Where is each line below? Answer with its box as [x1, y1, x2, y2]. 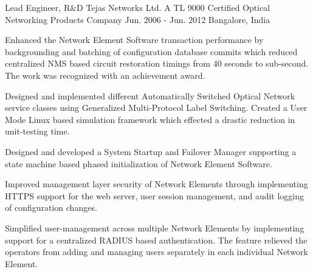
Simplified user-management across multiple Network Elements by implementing [5, 221, 304, 234]
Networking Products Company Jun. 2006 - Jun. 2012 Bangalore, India [5, 13, 270, 25]
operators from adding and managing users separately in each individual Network [5, 245, 308, 258]
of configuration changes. [5, 201, 97, 214]
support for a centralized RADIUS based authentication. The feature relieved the [5, 233, 308, 246]
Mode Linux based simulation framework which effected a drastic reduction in [5, 113, 295, 125]
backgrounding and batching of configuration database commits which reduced [5, 45, 298, 58]
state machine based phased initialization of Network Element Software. [5, 157, 272, 170]
